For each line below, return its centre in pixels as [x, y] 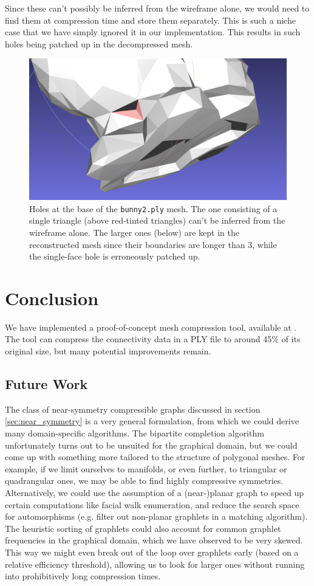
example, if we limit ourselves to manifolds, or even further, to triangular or [146, 468]
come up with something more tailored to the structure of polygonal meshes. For [155, 457]
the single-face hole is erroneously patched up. [115, 256]
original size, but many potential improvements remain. [108, 351]
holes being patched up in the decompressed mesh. [99, 43]
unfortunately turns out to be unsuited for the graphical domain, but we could [151, 445]
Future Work [46, 384]
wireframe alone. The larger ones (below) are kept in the [134, 232]
